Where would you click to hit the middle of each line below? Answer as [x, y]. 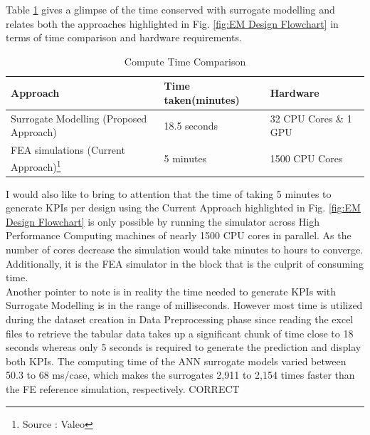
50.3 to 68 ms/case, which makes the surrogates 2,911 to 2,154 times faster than [180, 375]
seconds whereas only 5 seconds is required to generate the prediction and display [184, 347]
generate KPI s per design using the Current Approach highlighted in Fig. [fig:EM [183, 208]
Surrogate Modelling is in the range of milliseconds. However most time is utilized [184, 305]
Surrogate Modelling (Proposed [79, 118]
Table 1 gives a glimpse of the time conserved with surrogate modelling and [170, 9]
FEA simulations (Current [68, 150]
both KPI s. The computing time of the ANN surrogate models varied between [176, 361]
